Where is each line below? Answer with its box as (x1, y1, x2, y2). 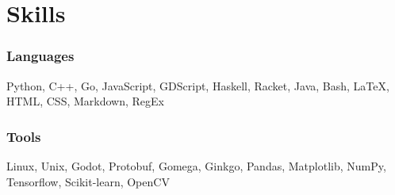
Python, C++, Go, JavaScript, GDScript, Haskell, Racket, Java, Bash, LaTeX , (6, 77, 389, 94)
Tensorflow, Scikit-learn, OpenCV (6, 173, 170, 189)
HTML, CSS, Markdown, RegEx (6, 93, 164, 109)
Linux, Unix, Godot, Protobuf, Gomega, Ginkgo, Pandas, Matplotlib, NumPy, (6, 158, 386, 174)
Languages (6, 46, 75, 66)
